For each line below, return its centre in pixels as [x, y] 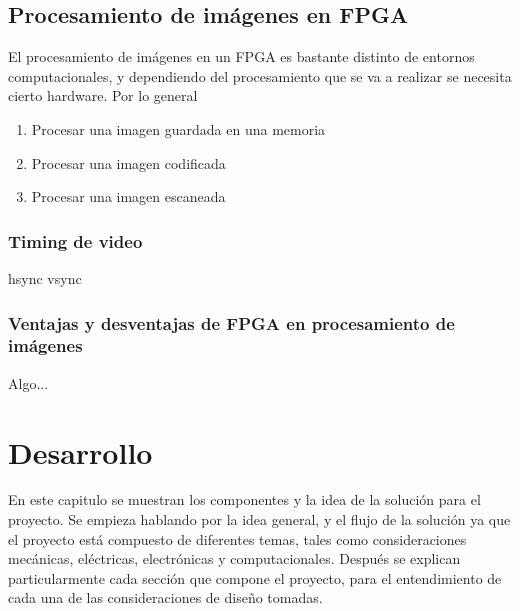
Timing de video [75, 240]
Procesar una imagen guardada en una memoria [178, 128]
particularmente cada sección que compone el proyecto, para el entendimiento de [255, 577]
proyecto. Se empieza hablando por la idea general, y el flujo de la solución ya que [259, 519]
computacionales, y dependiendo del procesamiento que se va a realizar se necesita [260, 75]
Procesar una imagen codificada [128, 162]
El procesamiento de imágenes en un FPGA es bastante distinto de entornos [241, 56]
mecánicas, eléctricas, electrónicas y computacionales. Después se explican [234, 558]
